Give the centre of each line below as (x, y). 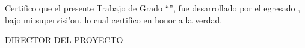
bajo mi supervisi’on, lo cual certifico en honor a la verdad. (114, 19)
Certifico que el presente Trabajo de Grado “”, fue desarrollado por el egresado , (153, 8)
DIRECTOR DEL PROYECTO (64, 40)
